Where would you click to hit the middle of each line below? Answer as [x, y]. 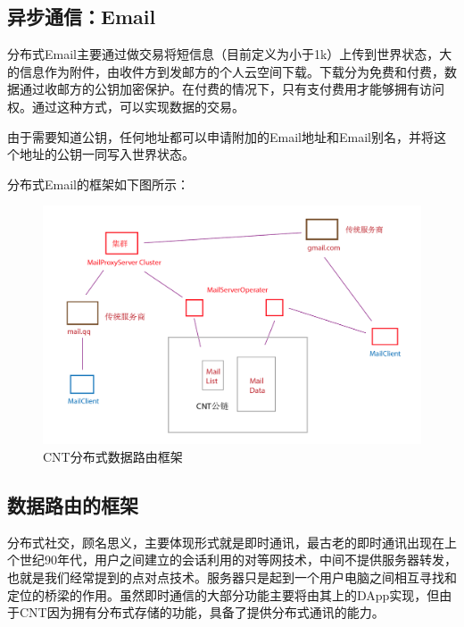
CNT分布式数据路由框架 [113, 457]
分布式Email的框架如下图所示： [98, 184]
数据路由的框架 [73, 505]
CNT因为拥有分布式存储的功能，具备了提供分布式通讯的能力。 [202, 612]
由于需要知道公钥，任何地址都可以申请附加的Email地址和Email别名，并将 [220, 136]
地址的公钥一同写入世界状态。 [107, 154]
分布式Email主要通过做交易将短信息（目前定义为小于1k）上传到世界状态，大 [230, 54]
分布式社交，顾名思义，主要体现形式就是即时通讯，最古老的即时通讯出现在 [226, 542]
